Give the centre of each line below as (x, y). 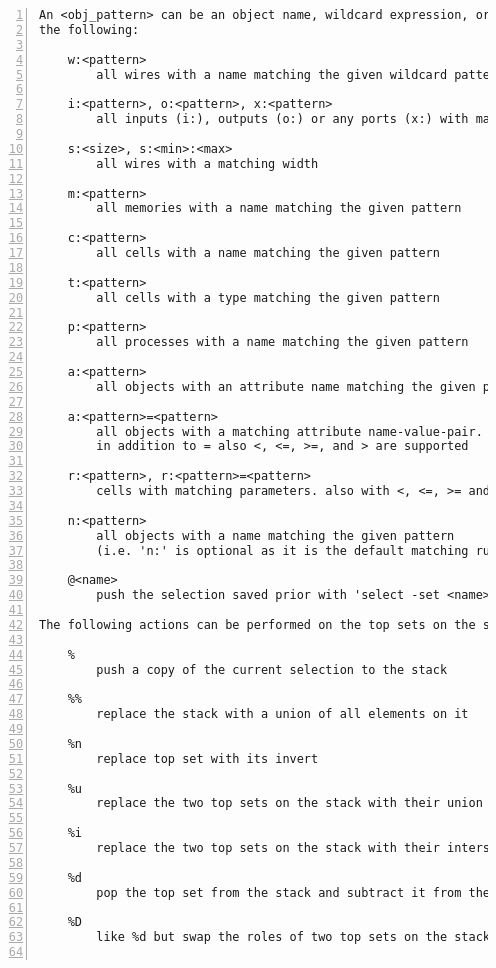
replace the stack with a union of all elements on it (282, 714)
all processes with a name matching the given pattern (282, 342)
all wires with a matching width (207, 163)
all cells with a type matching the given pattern (268, 297)
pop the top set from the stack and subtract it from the (293, 892)
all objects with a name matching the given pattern (275, 535)
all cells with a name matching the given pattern (268, 253)
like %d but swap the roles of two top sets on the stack (293, 937)
